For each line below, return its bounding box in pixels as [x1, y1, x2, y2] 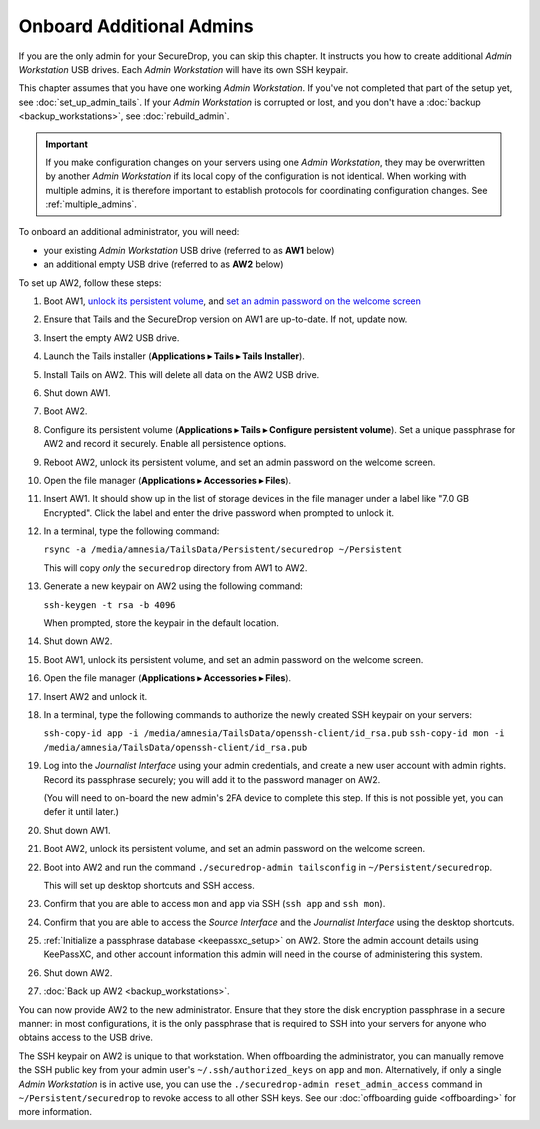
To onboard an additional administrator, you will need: [18, 226, 240, 238]
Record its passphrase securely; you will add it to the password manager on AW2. [43, 773, 381, 785]
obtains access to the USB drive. [18, 1031, 154, 1044]
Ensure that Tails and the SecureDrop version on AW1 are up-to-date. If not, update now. [43, 313, 408, 325]
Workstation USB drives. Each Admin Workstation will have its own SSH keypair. [18, 63, 349, 75]
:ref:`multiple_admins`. [45, 198, 137, 210]
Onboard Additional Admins [18, 15, 254, 37]
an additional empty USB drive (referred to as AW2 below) [43, 258, 284, 270]
